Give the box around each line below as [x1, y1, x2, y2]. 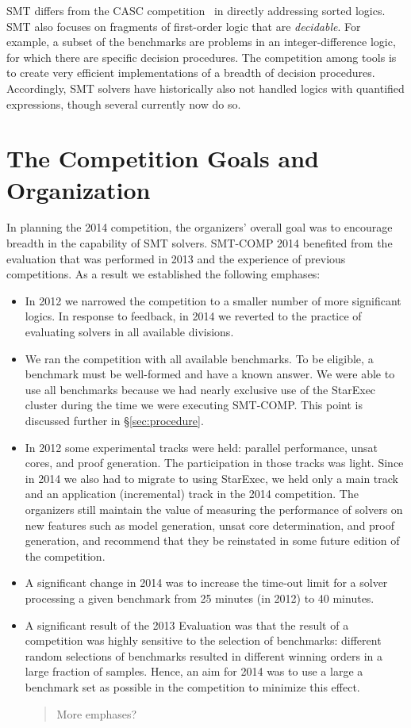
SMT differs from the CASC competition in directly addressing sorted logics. [6, 2, 386, 18]
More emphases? [56, 705, 137, 722]
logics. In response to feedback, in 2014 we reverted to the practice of [25, 308, 362, 324]
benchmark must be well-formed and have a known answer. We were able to [25, 366, 395, 382]
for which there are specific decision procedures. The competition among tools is [6, 48, 397, 65]
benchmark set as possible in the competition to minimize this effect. [25, 678, 360, 695]
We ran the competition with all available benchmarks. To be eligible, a [25, 350, 374, 366]
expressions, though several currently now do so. [6, 95, 241, 112]
